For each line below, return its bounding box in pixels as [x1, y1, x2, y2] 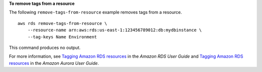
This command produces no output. [9, 45, 81, 50]
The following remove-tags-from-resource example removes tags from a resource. [9, 10, 182, 15]
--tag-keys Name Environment [27, 34, 97, 39]
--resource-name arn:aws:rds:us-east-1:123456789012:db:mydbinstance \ [27, 27, 202, 33]
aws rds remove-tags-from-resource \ [17, 21, 108, 26]
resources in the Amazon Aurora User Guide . [9, 60, 99, 66]
